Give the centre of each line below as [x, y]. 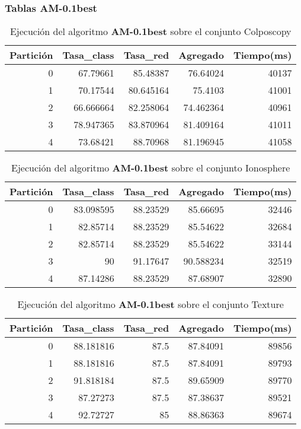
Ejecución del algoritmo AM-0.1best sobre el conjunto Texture [150, 304]
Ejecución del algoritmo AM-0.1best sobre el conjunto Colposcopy [150, 31]
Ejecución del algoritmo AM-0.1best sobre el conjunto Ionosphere [151, 168]
